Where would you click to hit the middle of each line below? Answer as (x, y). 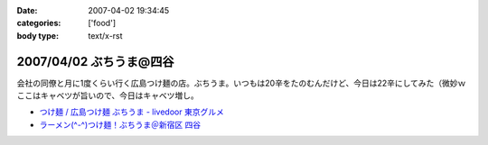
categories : (39, 23)
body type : (38, 35)
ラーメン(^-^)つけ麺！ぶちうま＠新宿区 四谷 (120, 124)
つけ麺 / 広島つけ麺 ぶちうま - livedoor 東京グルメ (132, 112)
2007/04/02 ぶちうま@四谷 (95, 62)
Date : (27, 10)
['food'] (102, 23)
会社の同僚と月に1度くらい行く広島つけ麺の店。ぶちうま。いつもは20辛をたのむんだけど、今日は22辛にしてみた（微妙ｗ (241, 83)
